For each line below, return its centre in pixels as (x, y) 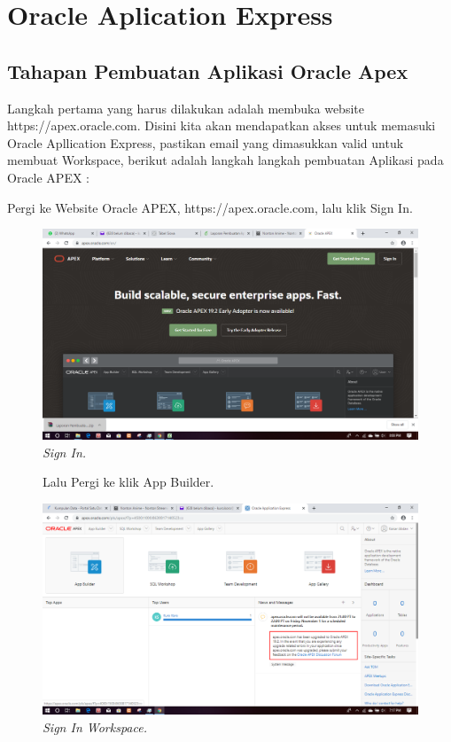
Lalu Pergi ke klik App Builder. (128, 482)
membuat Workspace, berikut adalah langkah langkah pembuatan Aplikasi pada (225, 160)
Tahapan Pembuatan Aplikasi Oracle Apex (208, 70)
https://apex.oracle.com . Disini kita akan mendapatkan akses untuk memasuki (222, 125)
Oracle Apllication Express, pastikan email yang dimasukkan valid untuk (206, 142)
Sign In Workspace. (95, 726)
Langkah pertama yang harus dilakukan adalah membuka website (186, 108)
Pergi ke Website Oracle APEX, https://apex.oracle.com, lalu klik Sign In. (210, 207)
